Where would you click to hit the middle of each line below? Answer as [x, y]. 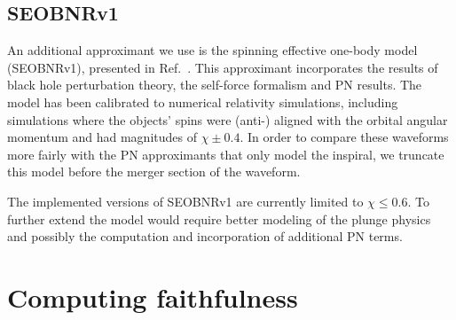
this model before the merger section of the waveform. [154, 172]
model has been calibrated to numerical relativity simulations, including [203, 101]
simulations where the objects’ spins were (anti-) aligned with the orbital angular [228, 119]
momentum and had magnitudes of [102, 137]
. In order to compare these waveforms [344, 137]
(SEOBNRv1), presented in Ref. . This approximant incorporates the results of [223, 67]
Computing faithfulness [153, 297]
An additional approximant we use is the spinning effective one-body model [212, 50]
